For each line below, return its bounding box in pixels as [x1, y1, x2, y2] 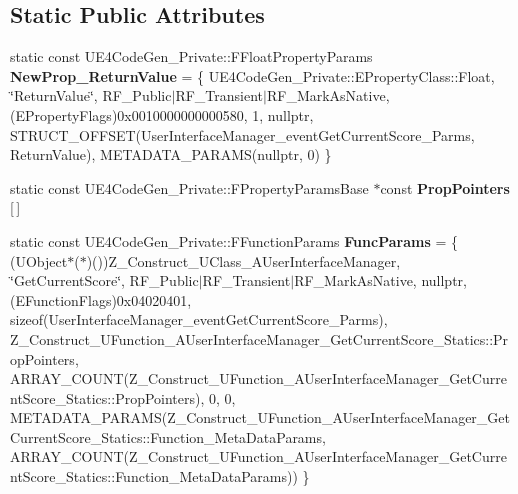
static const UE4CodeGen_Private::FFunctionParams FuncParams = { [10, 230, 458, 251]
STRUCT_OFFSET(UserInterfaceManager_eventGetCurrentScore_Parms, [10, 124, 475, 145]
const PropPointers [380, 177, 510, 198]
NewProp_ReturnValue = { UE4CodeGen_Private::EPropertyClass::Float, [10, 65, 495, 86]
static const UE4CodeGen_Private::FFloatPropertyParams [10, 46, 373, 67]
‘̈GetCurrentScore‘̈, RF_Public [10, 270, 199, 291]
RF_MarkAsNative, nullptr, [294, 270, 467, 291]
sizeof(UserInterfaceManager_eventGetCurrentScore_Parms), [10, 309, 388, 330]
